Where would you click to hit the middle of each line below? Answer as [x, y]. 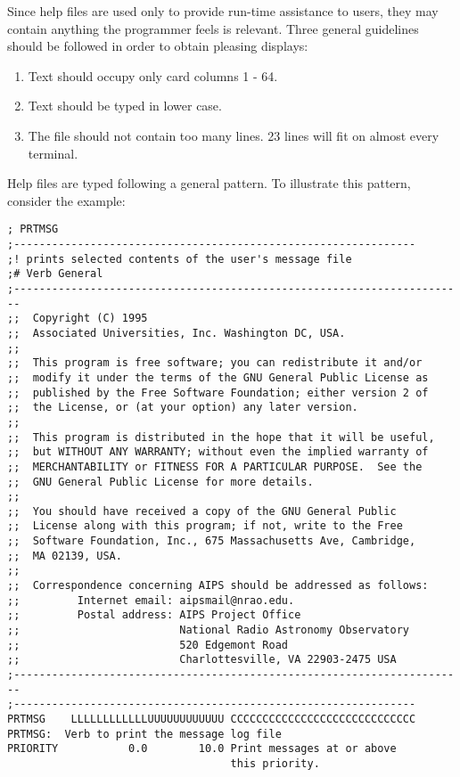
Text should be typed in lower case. [125, 106]
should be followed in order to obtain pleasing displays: [158, 46]
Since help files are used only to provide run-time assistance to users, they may [223, 11]
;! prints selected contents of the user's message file [180, 259]
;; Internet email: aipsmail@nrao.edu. [151, 600]
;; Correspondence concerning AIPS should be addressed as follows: [218, 586]
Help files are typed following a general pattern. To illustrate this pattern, [209, 183]
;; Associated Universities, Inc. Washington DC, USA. [177, 333]
